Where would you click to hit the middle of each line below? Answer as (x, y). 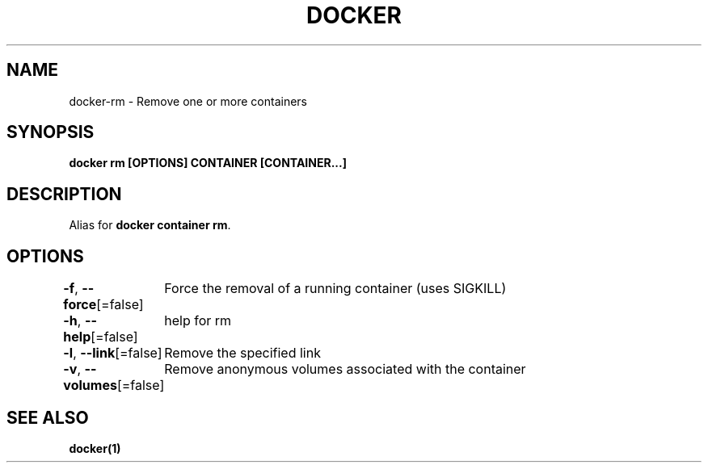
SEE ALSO (48, 417)
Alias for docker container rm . (150, 225)
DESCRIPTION (64, 194)
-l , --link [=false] (113, 353)
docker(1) (95, 448)
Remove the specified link (242, 353)
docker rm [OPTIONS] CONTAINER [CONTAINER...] (208, 163)
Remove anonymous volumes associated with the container (345, 369)
